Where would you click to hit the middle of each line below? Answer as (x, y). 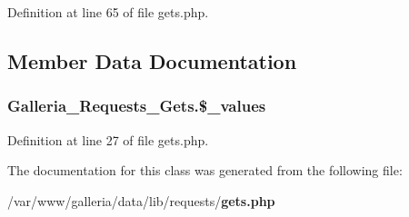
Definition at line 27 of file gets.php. (108, 139)
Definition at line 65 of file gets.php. (108, 12)
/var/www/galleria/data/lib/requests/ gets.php (141, 200)
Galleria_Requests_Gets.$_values (137, 106)
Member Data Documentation (152, 60)
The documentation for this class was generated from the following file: (205, 170)
